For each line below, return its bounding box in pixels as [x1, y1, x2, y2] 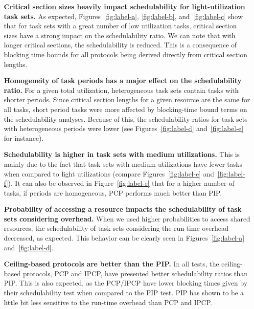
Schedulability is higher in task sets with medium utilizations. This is [4, 149, 240, 159]
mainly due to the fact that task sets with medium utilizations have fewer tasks [4, 158, 242, 169]
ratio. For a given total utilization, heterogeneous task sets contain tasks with [4, 85, 239, 95]
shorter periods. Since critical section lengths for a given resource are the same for [4, 94, 250, 105]
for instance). [4, 132, 44, 143]
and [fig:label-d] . [4, 242, 54, 252]
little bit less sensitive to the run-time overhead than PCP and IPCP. [4, 297, 212, 307]
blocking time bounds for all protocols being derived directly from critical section [4, 49, 248, 59]
